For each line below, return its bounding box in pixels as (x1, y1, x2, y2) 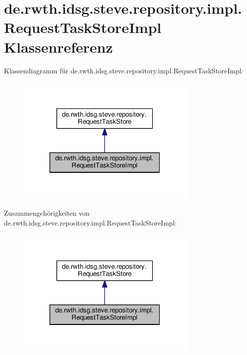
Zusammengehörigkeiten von (4, 207, 90, 218)
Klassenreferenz (4, 36, 113, 57)
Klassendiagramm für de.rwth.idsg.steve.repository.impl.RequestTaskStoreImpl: (4, 65, 244, 75)
